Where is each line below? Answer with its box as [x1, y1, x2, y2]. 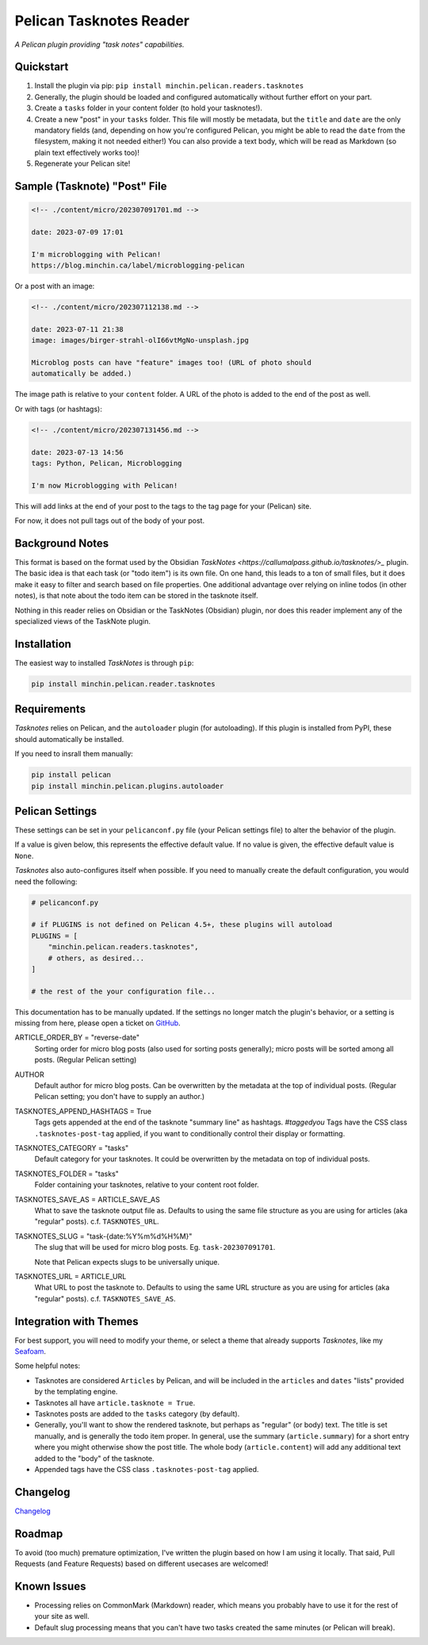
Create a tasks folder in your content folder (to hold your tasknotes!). [34, 103, 263, 113]
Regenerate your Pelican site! [34, 159, 131, 168]
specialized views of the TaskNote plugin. [14, 617, 151, 626]
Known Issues [14, 1579, 86, 1593]
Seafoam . [14, 1346, 47, 1356]
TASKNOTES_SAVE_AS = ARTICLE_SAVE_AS [14, 1194, 160, 1204]
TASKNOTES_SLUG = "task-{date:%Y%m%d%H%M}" [14, 1231, 193, 1241]
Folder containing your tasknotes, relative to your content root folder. [34, 1180, 259, 1190]
